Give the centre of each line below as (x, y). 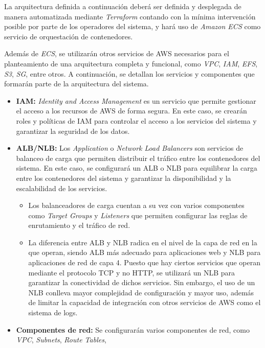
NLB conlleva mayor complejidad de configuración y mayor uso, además (141, 292)
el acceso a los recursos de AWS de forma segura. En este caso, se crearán (131, 111)
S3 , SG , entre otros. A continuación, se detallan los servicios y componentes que (129, 73)
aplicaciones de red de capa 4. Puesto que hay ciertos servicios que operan (144, 262)
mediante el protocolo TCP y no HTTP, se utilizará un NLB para (132, 272)
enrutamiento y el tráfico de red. (79, 225)
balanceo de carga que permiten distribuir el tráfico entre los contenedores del (138, 158)
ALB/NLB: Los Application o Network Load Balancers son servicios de (130, 148)
